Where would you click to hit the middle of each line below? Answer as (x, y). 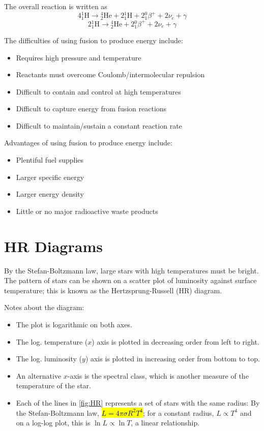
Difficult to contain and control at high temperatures (98, 91)
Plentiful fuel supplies (50, 160)
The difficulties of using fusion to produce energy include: (94, 40)
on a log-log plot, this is (53, 423)
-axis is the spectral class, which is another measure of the (158, 375)
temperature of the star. (53, 386)
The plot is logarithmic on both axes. (74, 324)
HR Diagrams (53, 246)
